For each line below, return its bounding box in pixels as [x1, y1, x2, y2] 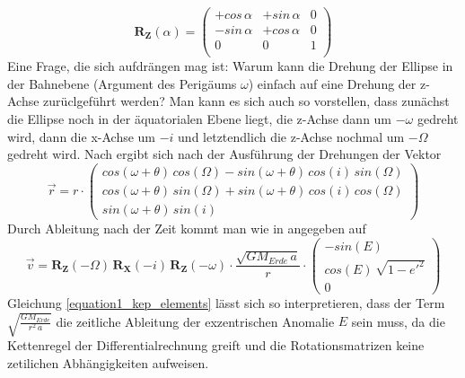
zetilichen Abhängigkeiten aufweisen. [7, 353, 209, 372]
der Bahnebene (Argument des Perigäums [7, 74, 237, 92]
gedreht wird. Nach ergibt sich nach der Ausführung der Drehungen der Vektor [7, 145, 442, 163]
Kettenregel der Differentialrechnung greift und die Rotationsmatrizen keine [7, 336, 425, 355]
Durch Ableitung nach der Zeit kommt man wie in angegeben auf [7, 218, 366, 237]
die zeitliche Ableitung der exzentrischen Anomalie [56, 312, 335, 330]
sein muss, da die [351, 312, 445, 330]
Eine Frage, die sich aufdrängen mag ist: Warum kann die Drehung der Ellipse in [7, 57, 453, 75]
